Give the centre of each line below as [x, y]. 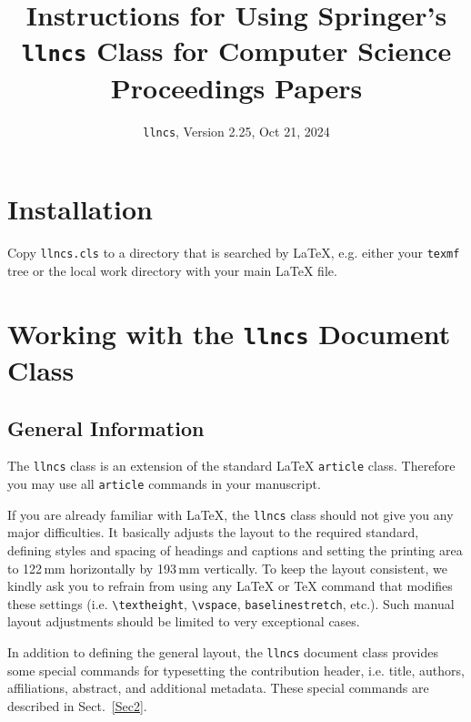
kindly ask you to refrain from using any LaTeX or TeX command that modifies [230, 586]
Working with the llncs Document [229, 333]
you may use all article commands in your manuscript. [164, 484]
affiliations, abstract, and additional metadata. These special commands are [218, 688]
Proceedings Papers [236, 87]
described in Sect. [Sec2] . [77, 705]
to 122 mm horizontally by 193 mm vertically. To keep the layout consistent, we [227, 568]
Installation [80, 209]
